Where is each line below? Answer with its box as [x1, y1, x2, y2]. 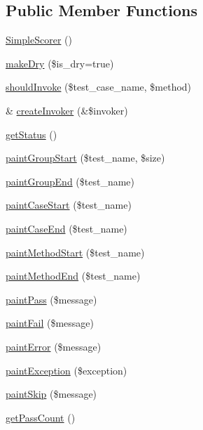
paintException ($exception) [6, 363, 127, 377]
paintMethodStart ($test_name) [6, 245, 145, 259]
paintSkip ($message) [6, 386, 97, 401]
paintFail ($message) [6, 315, 94, 330]
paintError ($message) [6, 339, 101, 353]
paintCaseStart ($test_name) [6, 197, 132, 212]
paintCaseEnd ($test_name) [6, 221, 127, 235]
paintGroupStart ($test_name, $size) [6, 150, 165, 165]
